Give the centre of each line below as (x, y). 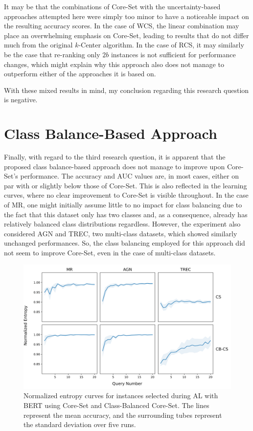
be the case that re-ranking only (52, 54)
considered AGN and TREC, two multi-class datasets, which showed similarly (121, 233)
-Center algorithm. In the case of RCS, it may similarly (161, 45)
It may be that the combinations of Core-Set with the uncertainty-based (112, 6)
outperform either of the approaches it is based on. (80, 74)
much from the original (38, 45)
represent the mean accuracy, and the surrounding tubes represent (123, 415)
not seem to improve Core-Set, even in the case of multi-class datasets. (110, 252)
